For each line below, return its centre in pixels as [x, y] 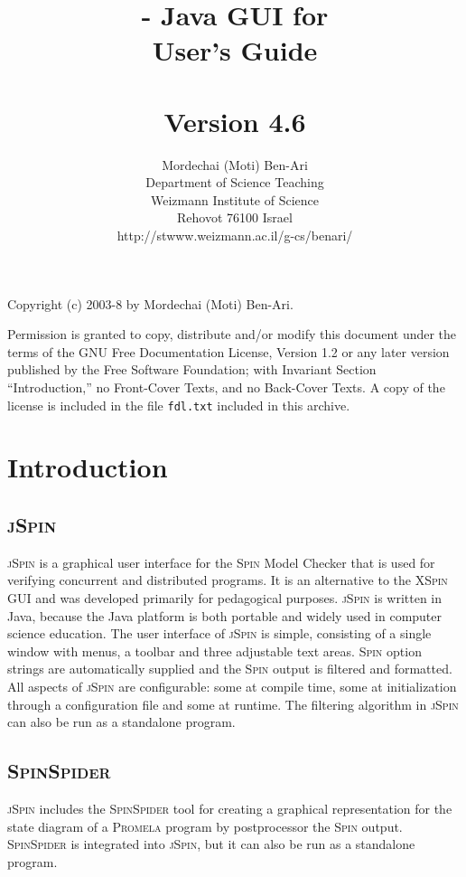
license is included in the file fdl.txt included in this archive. [179, 405]
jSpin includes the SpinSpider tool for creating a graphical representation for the [230, 808]
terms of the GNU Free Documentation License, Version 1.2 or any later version [228, 351]
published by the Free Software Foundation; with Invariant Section [192, 369]
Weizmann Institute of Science [235, 199]
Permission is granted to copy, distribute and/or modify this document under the [232, 334]
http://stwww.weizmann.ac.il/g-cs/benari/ [235, 236]
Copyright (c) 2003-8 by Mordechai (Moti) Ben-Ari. [150, 303]
